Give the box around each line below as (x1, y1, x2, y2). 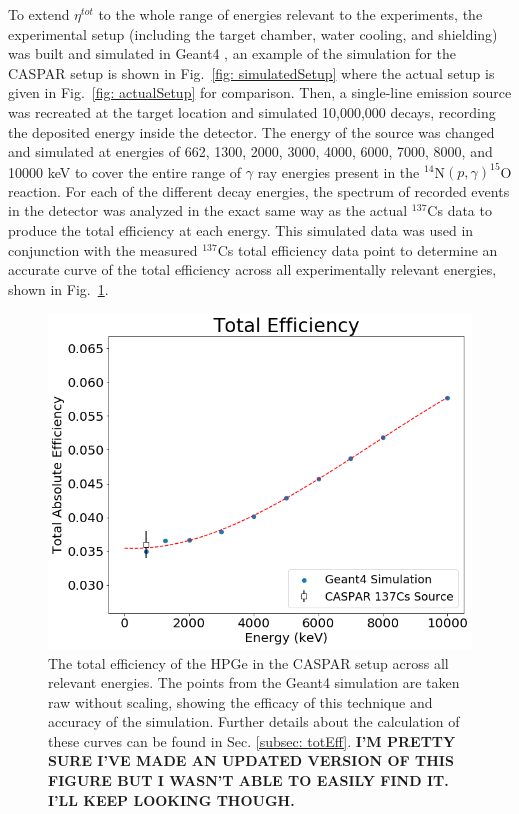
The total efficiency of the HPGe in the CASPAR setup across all (48, 652, 449, 673)
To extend (8, 4, 70, 24)
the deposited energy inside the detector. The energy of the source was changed (8, 121, 495, 142)
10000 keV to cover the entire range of (8, 161, 242, 182)
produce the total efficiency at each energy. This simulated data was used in (8, 220, 474, 241)
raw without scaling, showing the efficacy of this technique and (48, 691, 433, 712)
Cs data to (427, 200, 492, 221)
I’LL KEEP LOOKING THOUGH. (48, 789, 295, 810)
